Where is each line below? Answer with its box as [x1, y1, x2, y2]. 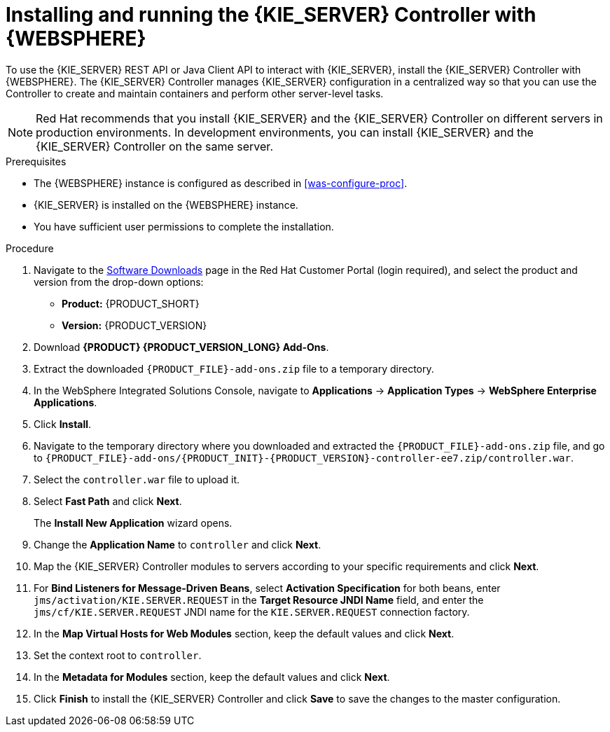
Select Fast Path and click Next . [34, 495, 182, 507]
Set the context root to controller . [34, 649, 202, 661]
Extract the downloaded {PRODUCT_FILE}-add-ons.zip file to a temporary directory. [34, 362, 434, 375]
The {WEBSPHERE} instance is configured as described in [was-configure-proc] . [34, 177, 408, 189]
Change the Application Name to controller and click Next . [34, 538, 321, 551]
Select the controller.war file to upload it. [34, 473, 240, 485]
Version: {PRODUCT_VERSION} [62, 319, 207, 331]
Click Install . [34, 417, 92, 430]
